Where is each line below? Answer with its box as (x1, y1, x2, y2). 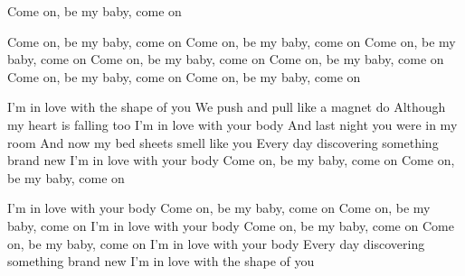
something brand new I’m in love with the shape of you (7, 252, 315, 271)
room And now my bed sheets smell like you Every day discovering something (7, 133, 439, 152)
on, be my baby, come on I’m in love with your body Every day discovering (7, 234, 425, 253)
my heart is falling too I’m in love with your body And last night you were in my (7, 115, 458, 133)
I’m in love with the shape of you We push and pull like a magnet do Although (7, 97, 446, 116)
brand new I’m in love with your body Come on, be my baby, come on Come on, (7, 151, 455, 170)
